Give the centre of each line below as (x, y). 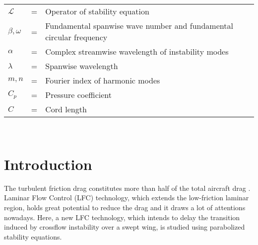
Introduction (48, 164)
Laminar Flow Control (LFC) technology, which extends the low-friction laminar (127, 198)
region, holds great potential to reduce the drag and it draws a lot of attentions (125, 207)
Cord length (66, 109)
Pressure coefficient (79, 95)
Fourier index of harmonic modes (103, 80)
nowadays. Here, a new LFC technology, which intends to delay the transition (122, 217)
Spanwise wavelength (82, 66)
